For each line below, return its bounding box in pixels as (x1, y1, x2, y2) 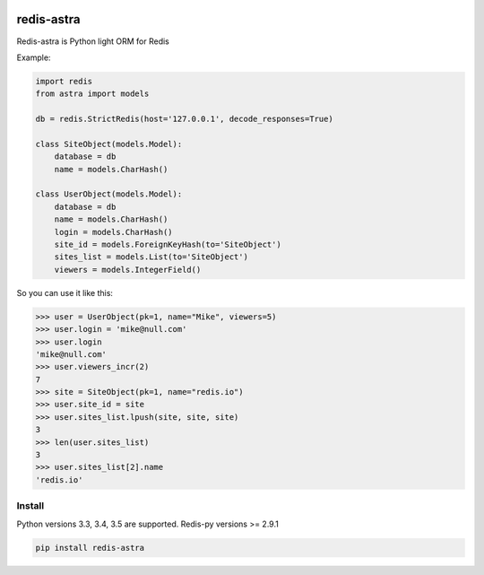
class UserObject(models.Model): (35, 189, 183, 199)
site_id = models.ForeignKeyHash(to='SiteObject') (54, 239, 281, 249)
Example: (16, 52, 51, 63)
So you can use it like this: (16, 287, 114, 298)
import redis (35, 76, 93, 86)
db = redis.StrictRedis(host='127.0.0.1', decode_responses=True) (35, 114, 333, 125)
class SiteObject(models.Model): (35, 139, 183, 149)
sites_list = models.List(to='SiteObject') (54, 252, 248, 262)
